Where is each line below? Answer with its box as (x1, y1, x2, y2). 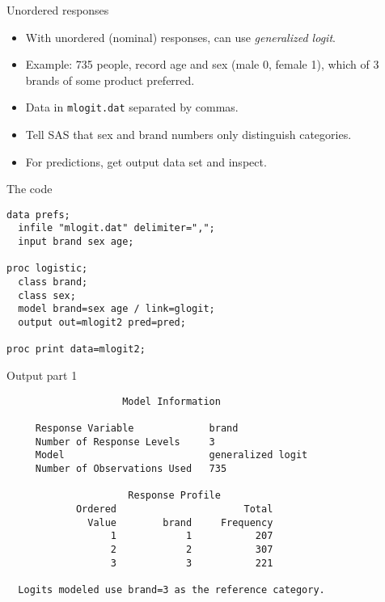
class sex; (18, 289, 76, 301)
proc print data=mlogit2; (6, 343, 146, 356)
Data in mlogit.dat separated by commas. (25, 99, 239, 116)
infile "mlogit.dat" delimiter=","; (18, 222, 215, 234)
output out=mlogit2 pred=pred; (18, 317, 186, 329)
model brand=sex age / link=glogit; (18, 303, 215, 315)
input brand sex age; (18, 236, 134, 248)
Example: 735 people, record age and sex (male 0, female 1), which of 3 (25, 56, 379, 73)
